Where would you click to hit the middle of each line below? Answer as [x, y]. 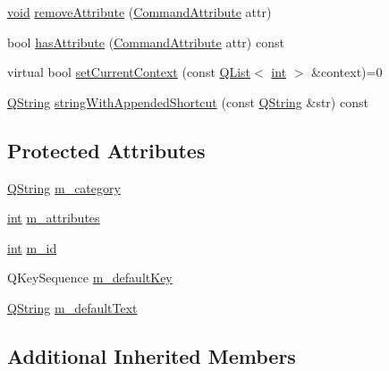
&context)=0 [347, 72]
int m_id [32, 247]
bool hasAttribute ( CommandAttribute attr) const [146, 42]
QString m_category [64, 187]
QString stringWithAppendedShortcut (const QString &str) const [188, 101]
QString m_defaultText [72, 307]
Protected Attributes [106, 150]
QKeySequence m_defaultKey [90, 278]
